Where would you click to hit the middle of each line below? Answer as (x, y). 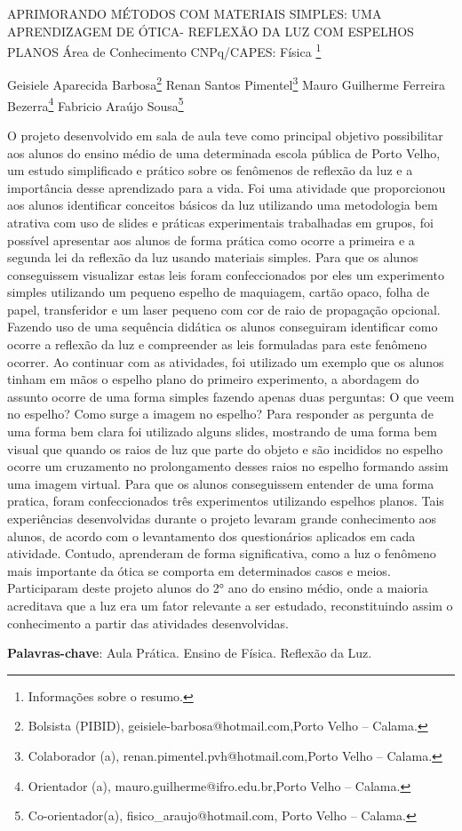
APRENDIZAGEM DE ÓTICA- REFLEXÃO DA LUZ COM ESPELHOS (211, 31)
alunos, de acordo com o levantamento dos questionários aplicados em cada (211, 535)
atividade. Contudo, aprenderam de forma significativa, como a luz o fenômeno (222, 553)
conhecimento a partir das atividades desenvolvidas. (148, 623)
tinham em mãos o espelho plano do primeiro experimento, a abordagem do (213, 379)
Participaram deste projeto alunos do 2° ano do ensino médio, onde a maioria (218, 588)
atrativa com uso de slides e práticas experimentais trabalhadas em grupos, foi (220, 222)
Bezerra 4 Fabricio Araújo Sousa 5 (96, 104)
